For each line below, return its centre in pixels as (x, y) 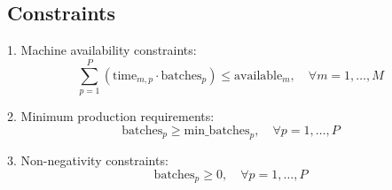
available (259, 76)
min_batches (217, 130)
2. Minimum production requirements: (111, 115)
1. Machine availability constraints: (102, 50)
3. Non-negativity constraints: (88, 160)
